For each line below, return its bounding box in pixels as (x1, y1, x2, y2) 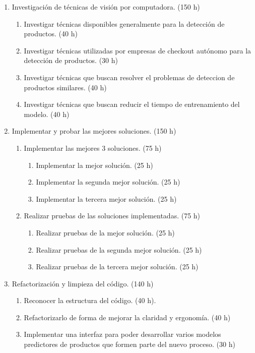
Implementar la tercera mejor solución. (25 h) (36, 193, 177, 204)
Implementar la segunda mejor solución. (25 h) (36, 177, 180, 187)
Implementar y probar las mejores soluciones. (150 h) (12, 126, 176, 136)
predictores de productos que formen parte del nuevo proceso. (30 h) (24, 339, 235, 349)
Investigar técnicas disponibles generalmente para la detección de (24, 18, 225, 29)
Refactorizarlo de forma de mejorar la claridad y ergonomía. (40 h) (24, 312, 231, 322)
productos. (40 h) (24, 28, 78, 39)
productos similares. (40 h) (24, 82, 107, 92)
